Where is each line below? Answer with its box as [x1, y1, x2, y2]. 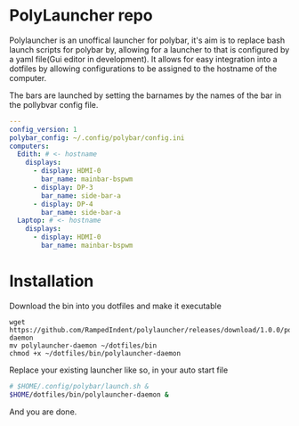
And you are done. [9, 406, 77, 417]
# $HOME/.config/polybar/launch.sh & [9, 381, 149, 390]
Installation [9, 271, 94, 291]
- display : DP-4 [32, 200, 93, 209]
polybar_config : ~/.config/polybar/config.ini [9, 133, 185, 143]
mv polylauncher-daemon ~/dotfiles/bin [9, 340, 158, 350]
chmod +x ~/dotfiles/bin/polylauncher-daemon [9, 348, 181, 357]
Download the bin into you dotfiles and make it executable [9, 300, 222, 311]
